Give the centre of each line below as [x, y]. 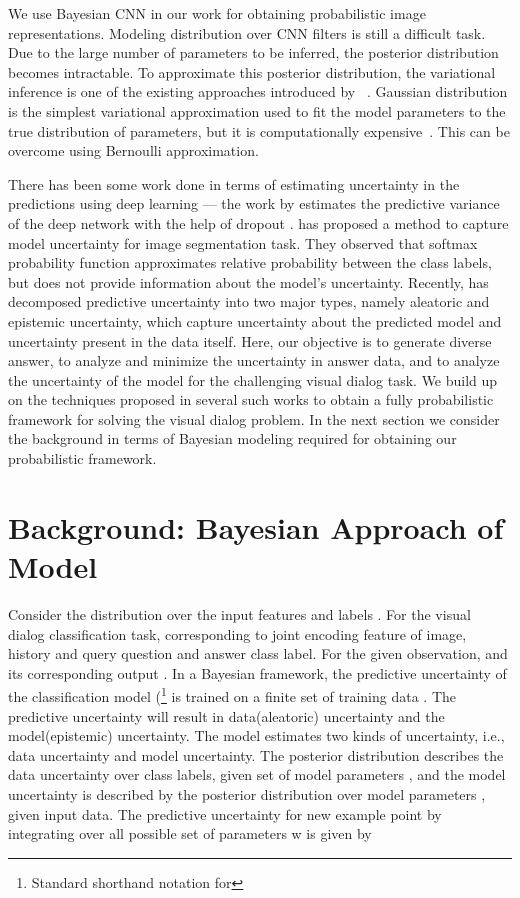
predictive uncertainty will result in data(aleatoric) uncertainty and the [226, 715]
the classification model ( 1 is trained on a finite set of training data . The [232, 694]
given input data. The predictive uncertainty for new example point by [225, 813]
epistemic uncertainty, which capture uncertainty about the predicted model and [255, 320]
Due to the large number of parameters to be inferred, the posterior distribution [253, 52]
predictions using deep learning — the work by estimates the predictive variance [254, 203]
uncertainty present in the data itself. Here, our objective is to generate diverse [250, 340]
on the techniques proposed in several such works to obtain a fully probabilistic [251, 399]
